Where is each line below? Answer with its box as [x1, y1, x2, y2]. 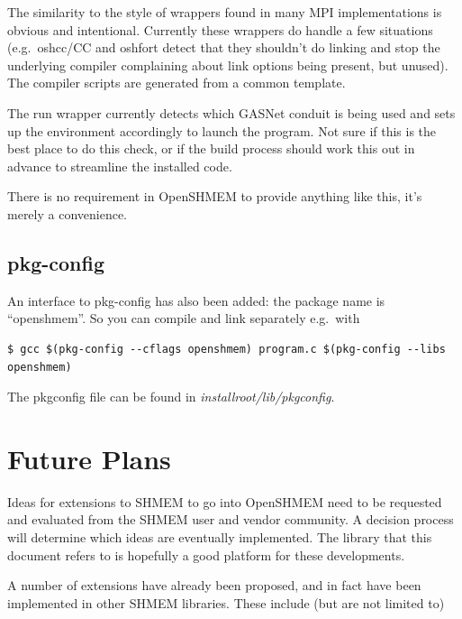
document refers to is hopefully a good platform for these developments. [7, 545, 405, 564]
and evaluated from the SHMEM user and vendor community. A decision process [7, 510, 454, 529]
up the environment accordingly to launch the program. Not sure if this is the [7, 121, 437, 140]
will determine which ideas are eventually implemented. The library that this [7, 528, 432, 547]
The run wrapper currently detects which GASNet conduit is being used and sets [7, 103, 456, 122]
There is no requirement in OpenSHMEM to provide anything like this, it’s [7, 187, 422, 206]
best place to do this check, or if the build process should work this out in [7, 139, 415, 158]
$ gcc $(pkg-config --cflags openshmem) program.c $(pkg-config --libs [7, 342, 446, 356]
